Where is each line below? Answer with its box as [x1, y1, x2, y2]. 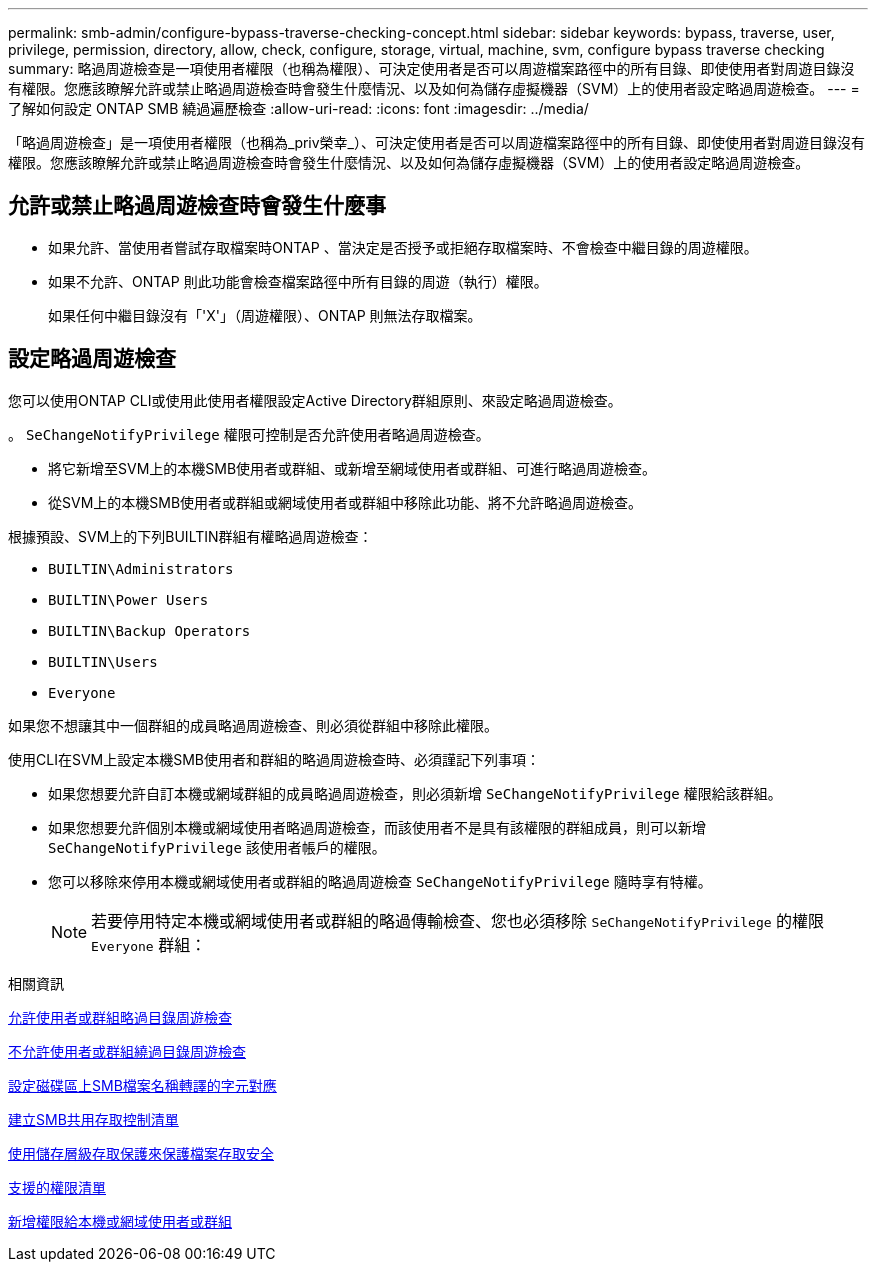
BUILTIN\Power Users [48, 591, 209, 608]
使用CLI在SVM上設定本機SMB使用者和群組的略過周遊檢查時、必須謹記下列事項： [8, 750, 540, 768]
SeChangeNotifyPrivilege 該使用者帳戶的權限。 [48, 838, 386, 856]
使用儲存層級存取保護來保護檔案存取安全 [8, 1144, 274, 1162]
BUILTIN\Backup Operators [48, 622, 251, 639]
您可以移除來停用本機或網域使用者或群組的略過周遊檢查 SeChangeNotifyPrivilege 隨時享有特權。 [48, 872, 712, 890]
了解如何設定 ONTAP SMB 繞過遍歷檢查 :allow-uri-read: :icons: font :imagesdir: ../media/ [8, 100, 589, 117]
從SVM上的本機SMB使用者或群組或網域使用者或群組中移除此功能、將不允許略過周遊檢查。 [48, 493, 643, 511]
